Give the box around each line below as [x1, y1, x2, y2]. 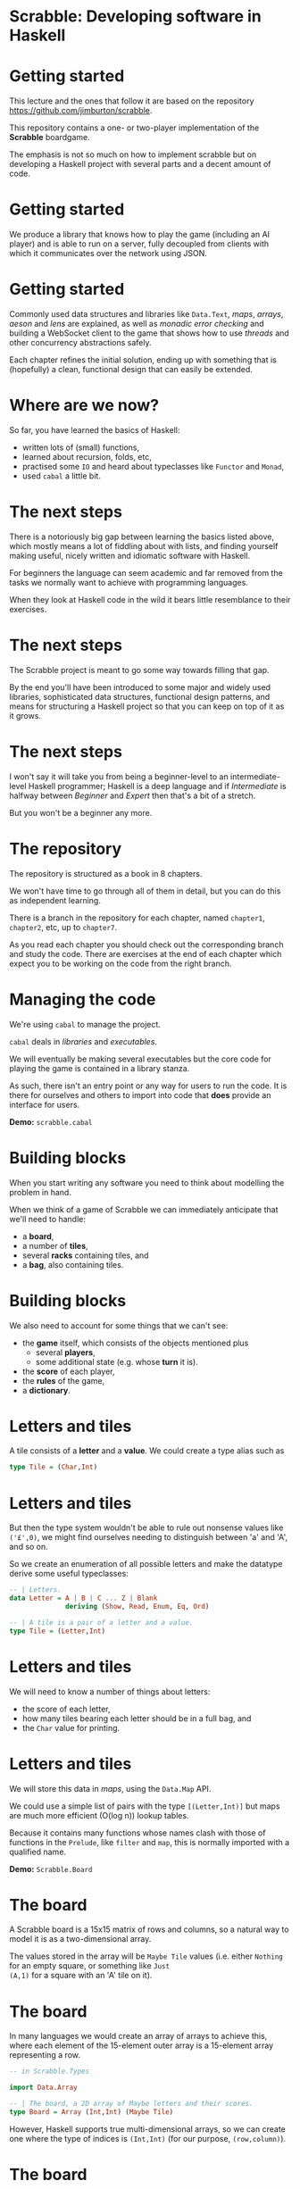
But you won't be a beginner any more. [9, 807, 153, 818]
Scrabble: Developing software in [9, 6, 262, 27]
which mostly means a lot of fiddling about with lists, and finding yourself [9, 540, 279, 551]
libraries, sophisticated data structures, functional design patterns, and [9, 691, 271, 702]
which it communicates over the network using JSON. [9, 248, 208, 259]
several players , [35, 1346, 96, 1358]
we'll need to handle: [9, 1213, 87, 1224]
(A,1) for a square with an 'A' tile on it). [9, 1970, 153, 1981]
